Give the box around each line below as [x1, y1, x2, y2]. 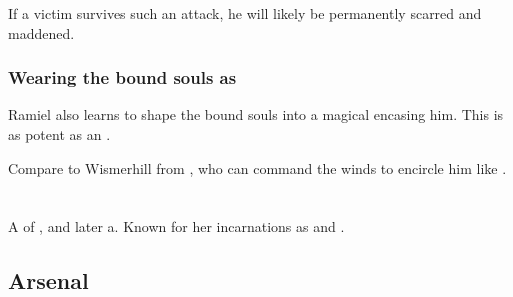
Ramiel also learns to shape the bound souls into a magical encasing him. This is [8, 104, 504, 125]
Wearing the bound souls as [8, 65, 237, 90]
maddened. [8, 22, 75, 43]
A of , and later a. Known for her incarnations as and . [8, 216, 345, 237]
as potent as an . [8, 124, 111, 144]
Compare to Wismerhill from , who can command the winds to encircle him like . [8, 157, 507, 178]
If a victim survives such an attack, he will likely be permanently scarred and [8, 3, 482, 23]
